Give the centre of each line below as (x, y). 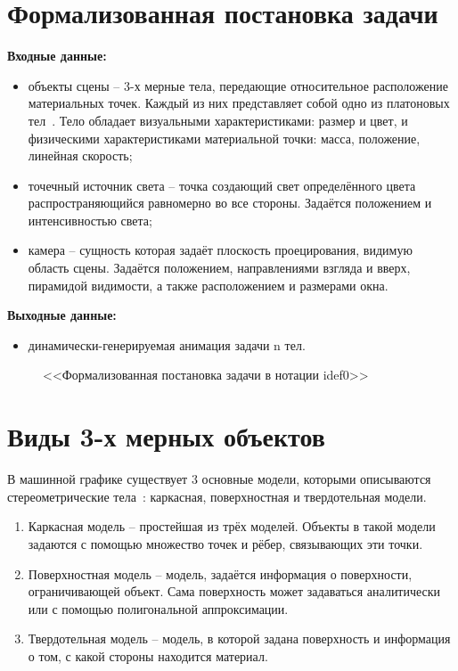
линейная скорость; (80, 155)
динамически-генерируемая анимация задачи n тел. (167, 344)
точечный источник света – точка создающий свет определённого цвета (222, 185)
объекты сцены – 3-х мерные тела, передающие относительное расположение (238, 85)
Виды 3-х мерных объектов (166, 436)
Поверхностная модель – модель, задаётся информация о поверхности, (220, 573)
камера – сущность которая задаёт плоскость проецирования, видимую (220, 250)
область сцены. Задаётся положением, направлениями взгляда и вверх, (219, 268)
